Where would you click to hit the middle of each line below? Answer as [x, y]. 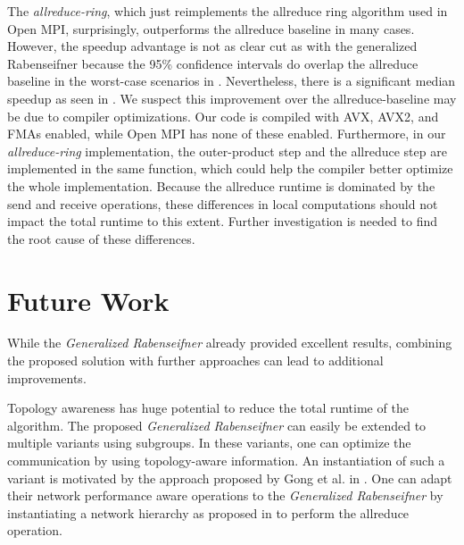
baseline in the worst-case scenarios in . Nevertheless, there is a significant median [232, 81]
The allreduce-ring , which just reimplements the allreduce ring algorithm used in [228, 11]
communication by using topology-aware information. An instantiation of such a [226, 460]
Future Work [88, 300]
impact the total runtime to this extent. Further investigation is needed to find [223, 221]
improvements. [47, 377]
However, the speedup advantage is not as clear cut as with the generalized [212, 46]
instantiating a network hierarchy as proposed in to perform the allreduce [208, 512]
